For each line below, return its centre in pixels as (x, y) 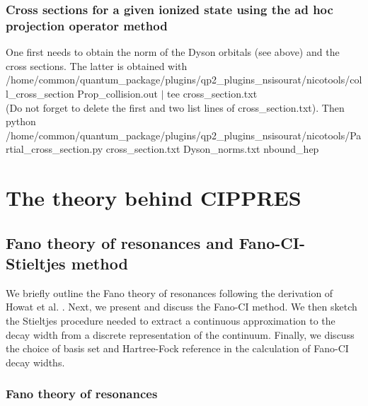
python (21, 121)
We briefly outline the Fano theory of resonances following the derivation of (169, 292)
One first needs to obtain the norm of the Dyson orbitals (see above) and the (173, 52)
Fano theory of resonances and (120, 242)
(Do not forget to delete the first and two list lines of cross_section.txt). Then (175, 107)
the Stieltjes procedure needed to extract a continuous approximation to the (171, 321)
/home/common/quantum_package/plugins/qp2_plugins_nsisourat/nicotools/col (184, 80)
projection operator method (87, 25)
